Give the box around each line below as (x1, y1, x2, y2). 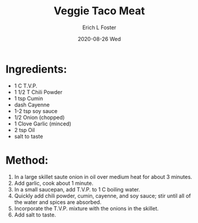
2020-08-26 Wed (77, 35, 121, 42)
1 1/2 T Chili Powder (14, 88, 63, 96)
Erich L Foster (82, 24, 117, 31)
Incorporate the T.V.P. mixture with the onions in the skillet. (14, 205, 159, 212)
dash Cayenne (14, 101, 50, 108)
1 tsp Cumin (14, 95, 43, 102)
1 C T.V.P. (14, 82, 38, 89)
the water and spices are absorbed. (14, 198, 102, 206)
